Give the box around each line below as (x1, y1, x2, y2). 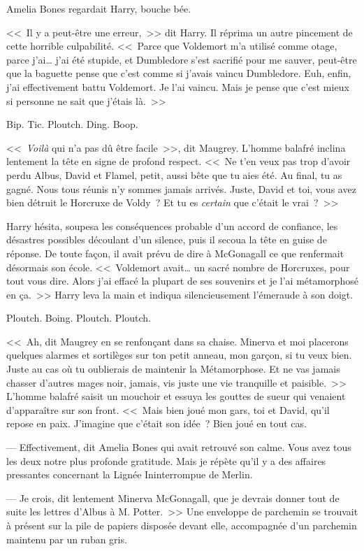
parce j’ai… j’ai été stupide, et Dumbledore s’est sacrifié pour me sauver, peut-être (6, 52, 357, 66)
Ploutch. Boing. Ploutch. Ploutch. (6, 310, 151, 325)
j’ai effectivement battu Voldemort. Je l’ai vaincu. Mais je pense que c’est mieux (6, 79, 349, 94)
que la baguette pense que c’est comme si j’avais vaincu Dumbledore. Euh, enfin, (6, 66, 351, 80)
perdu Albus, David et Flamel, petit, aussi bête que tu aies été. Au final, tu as (6, 167, 342, 182)
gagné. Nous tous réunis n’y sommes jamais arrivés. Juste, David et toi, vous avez (6, 181, 356, 196)
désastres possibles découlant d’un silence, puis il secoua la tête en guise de (6, 232, 327, 247)
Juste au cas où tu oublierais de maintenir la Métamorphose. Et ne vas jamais (6, 362, 340, 376)
